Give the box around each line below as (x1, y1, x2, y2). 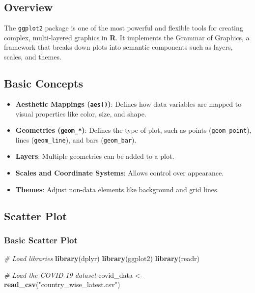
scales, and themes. (4, 52, 61, 62)
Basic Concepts (4, 76, 84, 91)
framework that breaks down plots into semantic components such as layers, (4, 42, 233, 52)
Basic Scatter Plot (4, 234, 78, 246)
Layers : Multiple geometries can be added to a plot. (15, 151, 174, 161)
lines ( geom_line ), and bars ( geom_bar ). (15, 134, 137, 145)
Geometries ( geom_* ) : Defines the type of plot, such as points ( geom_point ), (15, 125, 252, 135)
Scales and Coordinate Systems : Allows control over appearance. (15, 168, 224, 177)
